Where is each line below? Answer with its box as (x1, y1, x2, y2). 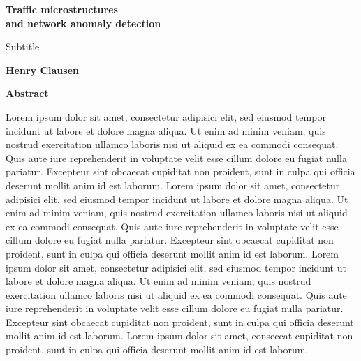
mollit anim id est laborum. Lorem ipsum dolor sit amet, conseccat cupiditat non (6, 328, 353, 343)
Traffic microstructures (6, 2, 118, 16)
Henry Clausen (6, 62, 79, 77)
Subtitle (6, 39, 40, 54)
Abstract (6, 86, 49, 101)
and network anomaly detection (6, 15, 161, 30)
